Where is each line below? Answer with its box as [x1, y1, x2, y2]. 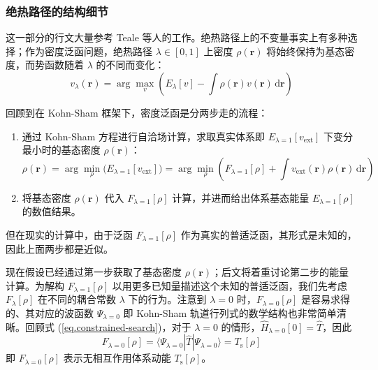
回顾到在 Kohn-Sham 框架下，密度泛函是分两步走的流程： [6, 105, 268, 119]
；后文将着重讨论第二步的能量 [212, 265, 349, 279]
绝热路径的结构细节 [6, 2, 109, 20]
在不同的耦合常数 [38, 292, 117, 306]
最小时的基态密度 [22, 142, 101, 157]
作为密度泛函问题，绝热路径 [24, 43, 152, 58]
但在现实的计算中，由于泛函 [6, 227, 133, 242]
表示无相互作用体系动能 [63, 350, 171, 365]
